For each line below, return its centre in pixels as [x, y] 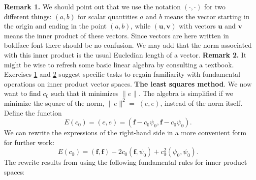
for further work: [29, 142]
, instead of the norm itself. [201, 103]
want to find [22, 93]
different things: [28, 16]
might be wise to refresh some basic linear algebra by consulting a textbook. [119, 64]
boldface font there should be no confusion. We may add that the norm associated [128, 45]
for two [215, 6]
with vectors [197, 26]
